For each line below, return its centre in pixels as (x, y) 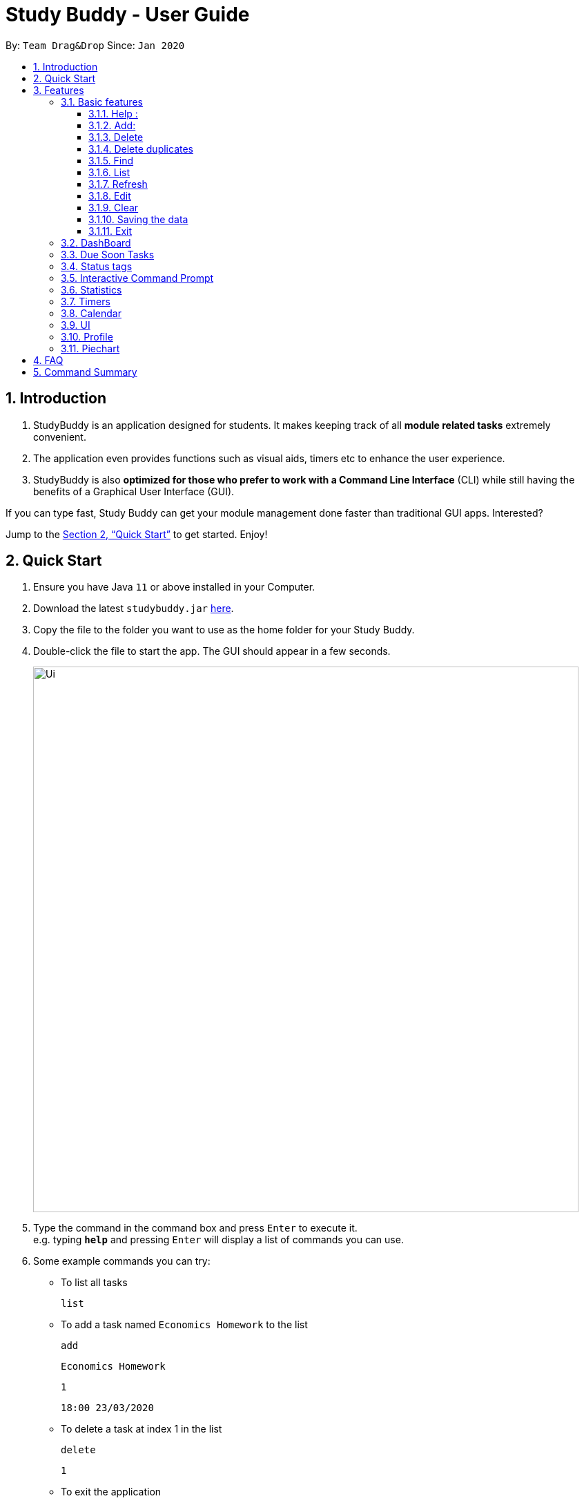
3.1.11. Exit (110, 231)
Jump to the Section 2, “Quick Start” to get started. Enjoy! (137, 534)
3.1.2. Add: (112, 125)
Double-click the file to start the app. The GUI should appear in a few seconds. (212, 651)
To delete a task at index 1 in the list (142, 1429)
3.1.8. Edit (110, 195)
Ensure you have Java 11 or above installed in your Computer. (174, 587)
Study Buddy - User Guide (128, 15)
